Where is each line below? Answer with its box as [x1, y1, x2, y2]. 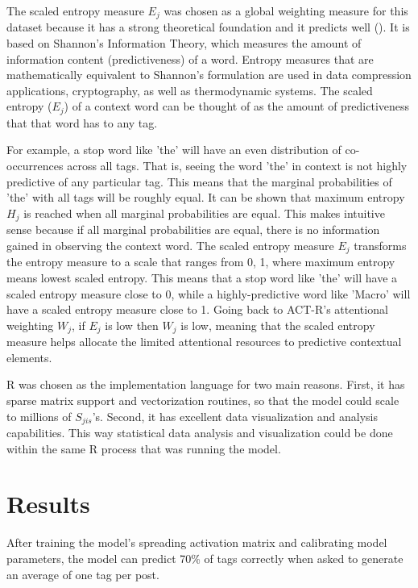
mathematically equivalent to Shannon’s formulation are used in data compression [6, 66, 412, 83]
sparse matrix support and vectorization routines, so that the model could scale [6, 391, 399, 408]
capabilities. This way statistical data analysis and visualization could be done [6, 424, 393, 440]
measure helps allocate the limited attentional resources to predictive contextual [6, 333, 402, 350]
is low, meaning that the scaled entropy [180, 316, 375, 333]
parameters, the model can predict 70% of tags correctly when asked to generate [6, 549, 404, 566]
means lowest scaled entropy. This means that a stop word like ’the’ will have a [6, 269, 398, 286]
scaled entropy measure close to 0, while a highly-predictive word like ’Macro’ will [6, 285, 411, 302]
